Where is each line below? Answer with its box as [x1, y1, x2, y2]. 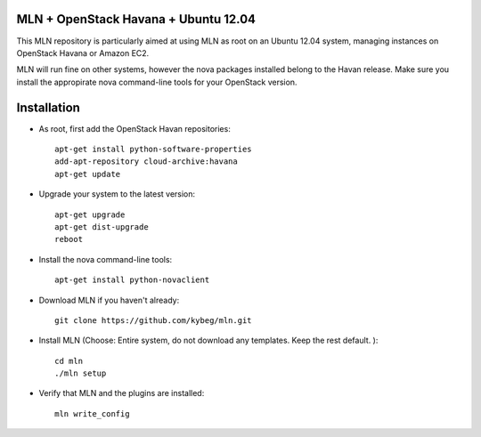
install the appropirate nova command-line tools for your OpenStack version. [16, 77, 298, 87]
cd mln [54, 356, 84, 366]
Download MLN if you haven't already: [38, 295, 180, 305]
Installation [16, 100, 80, 115]
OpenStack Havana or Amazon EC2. [16, 47, 150, 58]
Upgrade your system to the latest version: [38, 189, 196, 199]
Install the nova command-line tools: [38, 254, 173, 264]
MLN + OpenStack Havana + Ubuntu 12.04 [16, 12, 256, 27]
